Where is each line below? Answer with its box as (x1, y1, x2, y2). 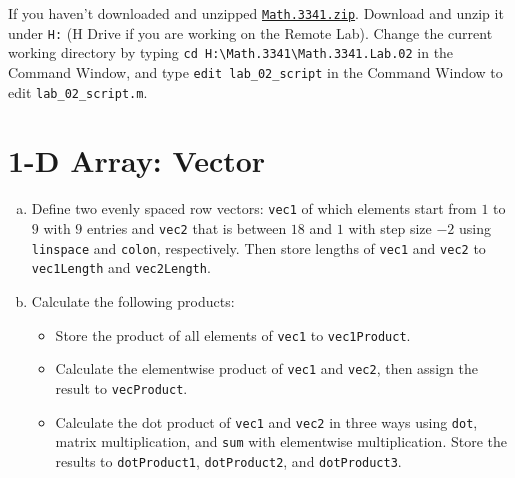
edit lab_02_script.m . (8, 81, 148, 102)
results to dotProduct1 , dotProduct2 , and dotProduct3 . (55, 450, 402, 471)
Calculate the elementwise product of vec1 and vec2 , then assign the (55, 358, 478, 379)
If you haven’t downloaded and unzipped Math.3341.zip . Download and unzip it (8, 3, 504, 23)
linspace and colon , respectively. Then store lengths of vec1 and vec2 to (31, 237, 486, 258)
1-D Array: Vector (8, 140, 266, 181)
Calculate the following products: (31, 291, 235, 312)
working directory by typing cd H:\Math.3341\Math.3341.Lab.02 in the (8, 42, 454, 63)
